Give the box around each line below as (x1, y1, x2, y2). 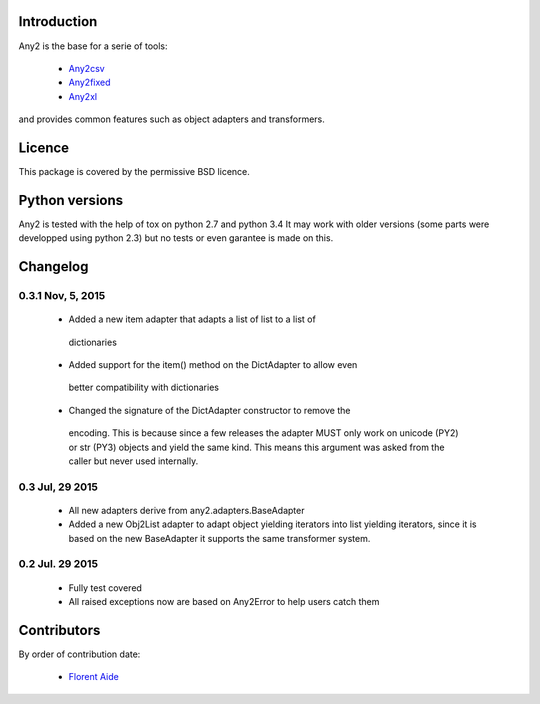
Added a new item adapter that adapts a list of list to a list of (68, 313, 317, 325)
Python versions (18, 191, 124, 209)
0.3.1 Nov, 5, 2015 (18, 289, 106, 303)
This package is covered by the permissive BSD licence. (18, 165, 250, 177)
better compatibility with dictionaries (68, 381, 220, 394)
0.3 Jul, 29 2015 (18, 480, 99, 494)
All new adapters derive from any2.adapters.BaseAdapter (68, 504, 305, 516)
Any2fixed (68, 76, 111, 89)
